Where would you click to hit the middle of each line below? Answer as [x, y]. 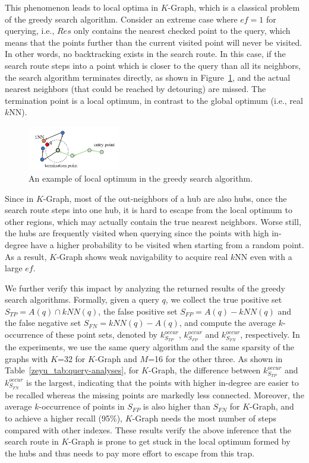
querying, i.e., [30, 31]
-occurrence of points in [82, 406]
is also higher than [176, 406]
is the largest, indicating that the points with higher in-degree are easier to [163, 382]
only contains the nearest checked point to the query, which [182, 31]
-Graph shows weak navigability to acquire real [142, 256]
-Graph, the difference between [205, 370]
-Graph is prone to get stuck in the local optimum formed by [179, 441]
